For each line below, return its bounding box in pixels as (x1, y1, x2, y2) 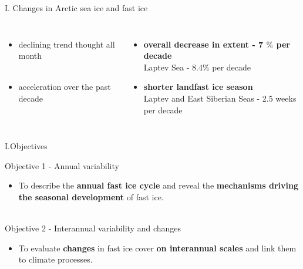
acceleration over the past (18, 80, 111, 93)
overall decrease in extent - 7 (143, 38, 264, 50)
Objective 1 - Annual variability (5, 159, 119, 172)
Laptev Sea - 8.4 (143, 60, 203, 73)
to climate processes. (18, 253, 93, 265)
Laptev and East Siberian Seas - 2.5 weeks (143, 92, 297, 104)
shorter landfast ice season (143, 80, 253, 93)
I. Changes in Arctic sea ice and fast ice (5, 2, 148, 14)
